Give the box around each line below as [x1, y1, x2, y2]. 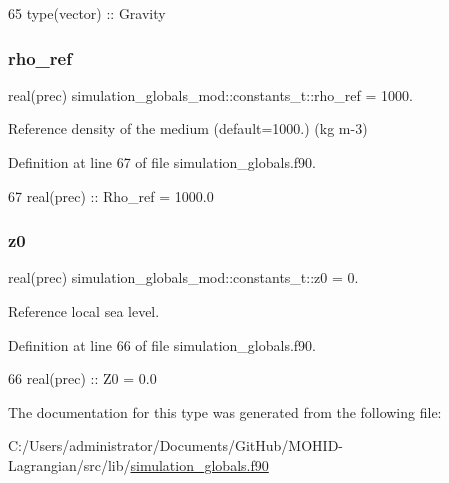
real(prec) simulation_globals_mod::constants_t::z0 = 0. [8, 267, 359, 288]
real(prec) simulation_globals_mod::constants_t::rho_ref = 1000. [8, 84, 413, 105]
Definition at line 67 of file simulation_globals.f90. [8, 152, 316, 172]
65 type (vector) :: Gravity [8, 3, 166, 23]
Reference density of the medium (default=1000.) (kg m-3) [8, 118, 368, 139]
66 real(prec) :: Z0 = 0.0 [8, 368, 157, 389]
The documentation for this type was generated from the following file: [8, 401, 442, 422]
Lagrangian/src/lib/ [8, 454, 131, 475]
